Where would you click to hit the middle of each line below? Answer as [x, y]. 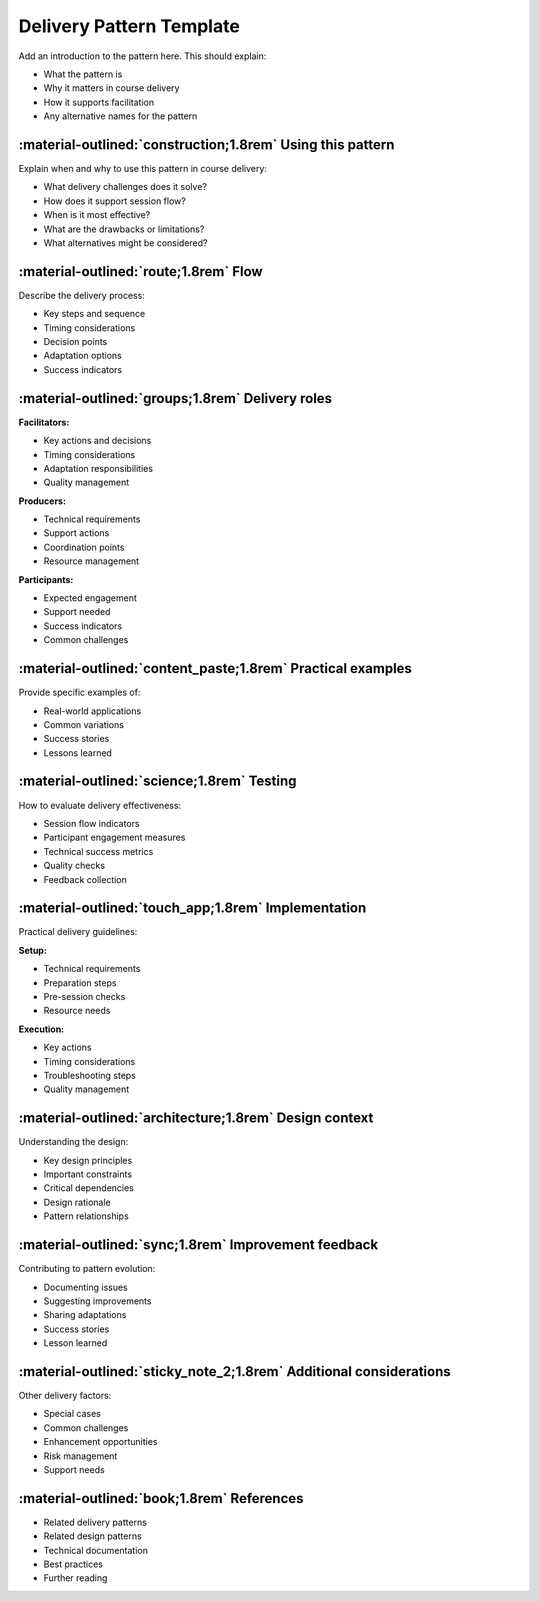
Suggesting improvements [97, 1301]
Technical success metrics [98, 851]
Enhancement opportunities [100, 1442]
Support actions [76, 533]
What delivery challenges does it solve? [125, 187]
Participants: [46, 579]
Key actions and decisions [97, 441]
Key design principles [88, 1160]
